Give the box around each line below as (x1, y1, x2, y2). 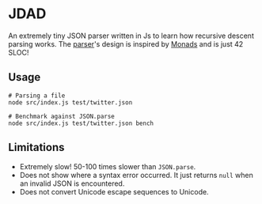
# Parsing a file (8, 92, 66, 100)
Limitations (8, 141, 65, 154)
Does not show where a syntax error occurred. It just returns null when (19, 170, 253, 179)
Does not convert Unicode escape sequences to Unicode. (19, 187, 209, 196)
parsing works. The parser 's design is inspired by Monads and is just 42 (8, 39, 244, 48)
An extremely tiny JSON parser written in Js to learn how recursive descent (8, 31, 255, 40)
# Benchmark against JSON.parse (8, 112, 115, 120)
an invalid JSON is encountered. (19, 179, 125, 188)
